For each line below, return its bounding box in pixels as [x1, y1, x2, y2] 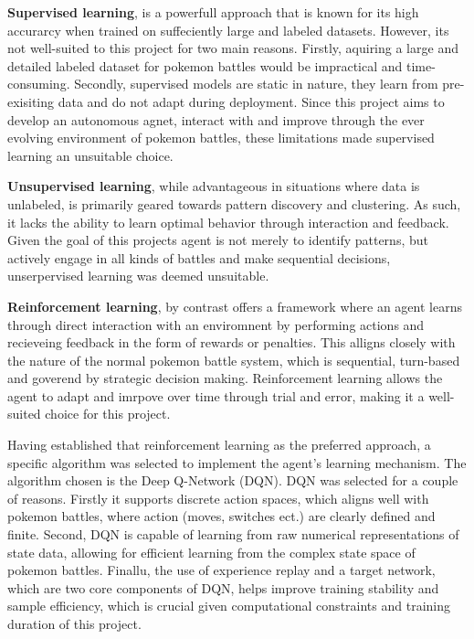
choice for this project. [45, 404, 171, 423]
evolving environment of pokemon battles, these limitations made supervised [7, 128, 435, 147]
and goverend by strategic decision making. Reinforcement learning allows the [7, 368, 443, 388]
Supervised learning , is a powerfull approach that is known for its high [7, 3, 419, 21]
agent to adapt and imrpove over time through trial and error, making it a [7, 386, 425, 405]
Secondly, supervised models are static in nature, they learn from [74, 74, 438, 93]
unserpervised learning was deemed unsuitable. [7, 266, 269, 285]
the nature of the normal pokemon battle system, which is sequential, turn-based [7, 350, 460, 369]
